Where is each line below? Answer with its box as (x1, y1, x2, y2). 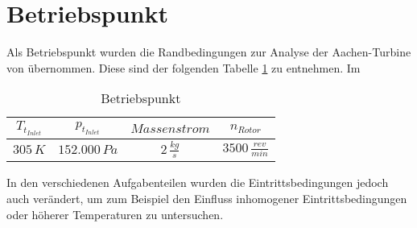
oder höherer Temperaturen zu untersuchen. (6, 205, 224, 222)
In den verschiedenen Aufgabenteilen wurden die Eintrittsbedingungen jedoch (6, 174, 389, 191)
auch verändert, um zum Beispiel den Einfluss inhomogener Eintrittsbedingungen (6, 190, 407, 207)
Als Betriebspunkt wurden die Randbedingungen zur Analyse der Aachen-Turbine (6, 44, 411, 60)
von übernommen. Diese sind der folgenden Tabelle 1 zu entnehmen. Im (6, 59, 361, 76)
